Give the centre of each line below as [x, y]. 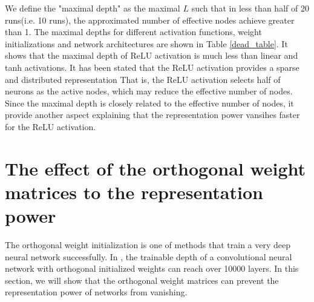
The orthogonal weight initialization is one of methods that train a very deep [148, 245]
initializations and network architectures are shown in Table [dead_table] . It [146, 43]
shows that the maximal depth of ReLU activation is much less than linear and [152, 55]
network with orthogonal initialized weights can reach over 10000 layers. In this [152, 268]
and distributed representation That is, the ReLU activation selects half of [143, 79]
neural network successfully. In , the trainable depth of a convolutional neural [149, 256]
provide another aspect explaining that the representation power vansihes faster [152, 115]
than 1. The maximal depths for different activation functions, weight [133, 32]
